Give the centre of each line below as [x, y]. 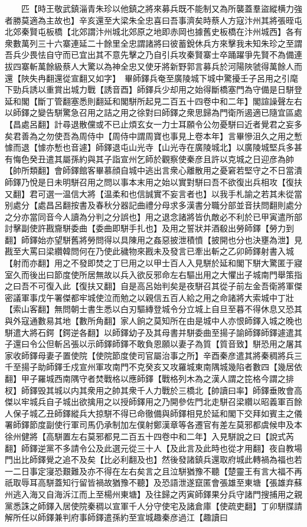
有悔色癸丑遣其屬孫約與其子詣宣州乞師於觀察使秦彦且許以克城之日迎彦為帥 [149, 158]
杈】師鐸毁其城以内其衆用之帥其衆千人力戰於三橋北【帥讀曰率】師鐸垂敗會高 [153, 390]
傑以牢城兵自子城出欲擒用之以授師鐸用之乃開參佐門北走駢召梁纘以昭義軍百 [149, 402]
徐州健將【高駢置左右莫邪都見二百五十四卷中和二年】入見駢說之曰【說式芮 [149, 436]
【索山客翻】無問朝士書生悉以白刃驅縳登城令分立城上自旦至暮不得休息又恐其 [153, 309]
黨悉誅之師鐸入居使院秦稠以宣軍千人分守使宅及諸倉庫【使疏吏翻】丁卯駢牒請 [153, 505]
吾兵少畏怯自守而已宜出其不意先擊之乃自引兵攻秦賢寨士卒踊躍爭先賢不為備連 [153, 55]
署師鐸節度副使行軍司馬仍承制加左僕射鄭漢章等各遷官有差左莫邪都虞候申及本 [153, 425]
